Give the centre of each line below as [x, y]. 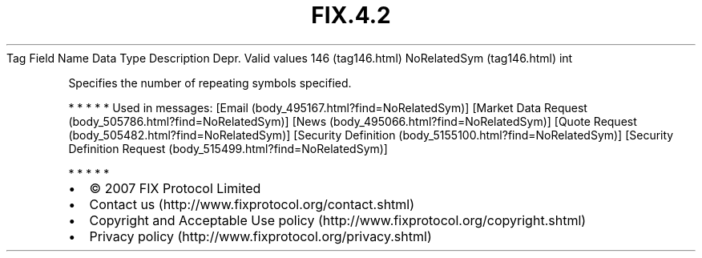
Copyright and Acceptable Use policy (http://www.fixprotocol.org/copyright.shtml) [338, 220]
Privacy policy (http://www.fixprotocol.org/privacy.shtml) [260, 236]
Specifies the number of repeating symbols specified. [210, 83]
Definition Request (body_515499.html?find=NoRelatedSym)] [228, 148]
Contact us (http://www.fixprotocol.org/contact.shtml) [252, 204]
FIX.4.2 [351, 15]
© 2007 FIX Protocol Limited [175, 188]
